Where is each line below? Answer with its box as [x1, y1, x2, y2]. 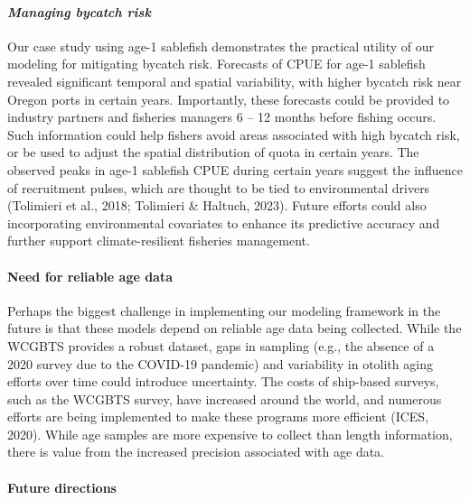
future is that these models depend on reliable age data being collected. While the [7, 319, 462, 338]
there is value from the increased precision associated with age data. [7, 442, 385, 461]
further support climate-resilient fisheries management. [7, 231, 310, 250]
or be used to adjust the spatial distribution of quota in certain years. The [7, 143, 419, 162]
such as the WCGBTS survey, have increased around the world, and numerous [7, 389, 442, 408]
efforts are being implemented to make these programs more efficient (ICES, [7, 407, 429, 426]
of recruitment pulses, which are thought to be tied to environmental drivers [7, 178, 430, 197]
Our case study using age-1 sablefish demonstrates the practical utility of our [7, 36, 435, 55]
